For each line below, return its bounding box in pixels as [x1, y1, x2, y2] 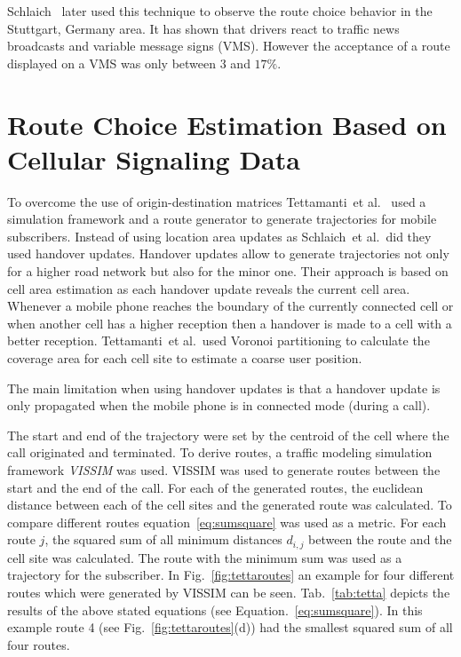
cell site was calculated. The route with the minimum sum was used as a [7, 548, 402, 566]
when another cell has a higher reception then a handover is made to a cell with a [7, 313, 452, 332]
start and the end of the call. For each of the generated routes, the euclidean [7, 478, 424, 496]
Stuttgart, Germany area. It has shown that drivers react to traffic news [7, 19, 400, 37]
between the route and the [308, 530, 452, 549]
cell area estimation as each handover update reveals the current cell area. [7, 279, 410, 297]
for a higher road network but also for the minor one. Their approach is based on [7, 262, 449, 281]
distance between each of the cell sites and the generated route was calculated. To [7, 495, 452, 514]
